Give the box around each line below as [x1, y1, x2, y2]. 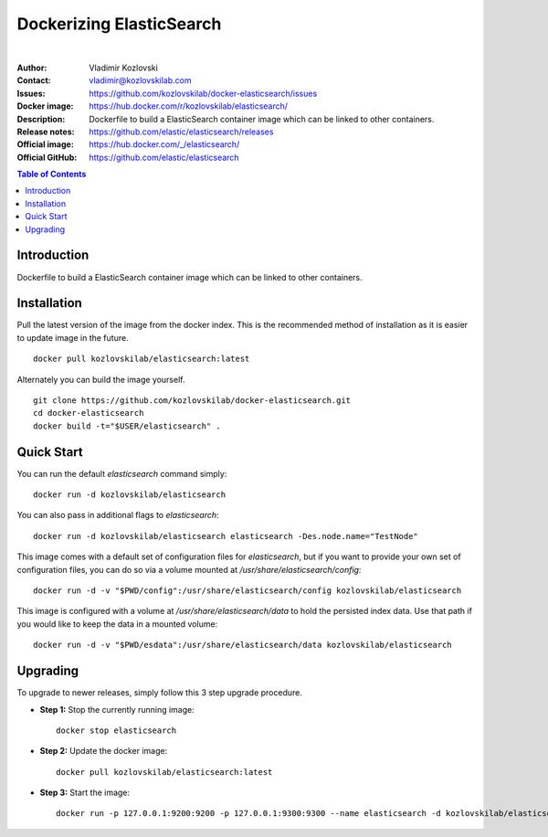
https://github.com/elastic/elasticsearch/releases [89, 126, 274, 137]
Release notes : [16, 126, 75, 137]
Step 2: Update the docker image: [39, 746, 168, 757]
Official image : [16, 139, 75, 150]
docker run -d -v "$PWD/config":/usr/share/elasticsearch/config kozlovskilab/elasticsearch [33, 586, 462, 596]
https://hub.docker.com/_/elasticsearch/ [89, 139, 240, 150]
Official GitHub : [16, 152, 78, 163]
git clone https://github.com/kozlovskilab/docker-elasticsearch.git [33, 396, 352, 406]
